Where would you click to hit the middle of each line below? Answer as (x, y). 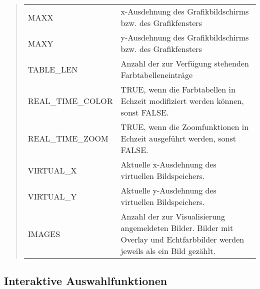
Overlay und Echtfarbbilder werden (182, 239)
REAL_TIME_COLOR (70, 101)
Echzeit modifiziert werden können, (182, 101)
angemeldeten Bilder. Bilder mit (177, 228)
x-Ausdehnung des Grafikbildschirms (185, 11)
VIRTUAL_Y (52, 196)
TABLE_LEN (53, 69)
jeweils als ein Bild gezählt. (168, 251)
